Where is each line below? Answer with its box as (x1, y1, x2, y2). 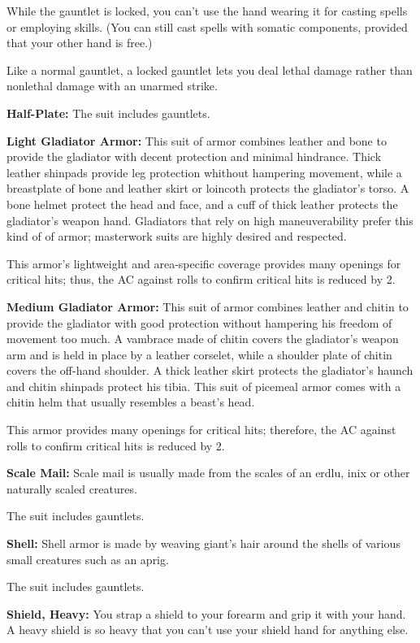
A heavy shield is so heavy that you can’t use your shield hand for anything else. (6, 621, 409, 638)
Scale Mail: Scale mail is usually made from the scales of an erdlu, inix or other (6, 464, 410, 481)
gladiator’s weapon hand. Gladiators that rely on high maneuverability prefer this (6, 211, 414, 228)
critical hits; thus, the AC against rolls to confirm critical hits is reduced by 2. (6, 271, 396, 288)
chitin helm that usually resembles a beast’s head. (6, 393, 255, 411)
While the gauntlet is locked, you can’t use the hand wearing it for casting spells (6, 2, 408, 19)
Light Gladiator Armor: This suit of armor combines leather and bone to (6, 132, 387, 149)
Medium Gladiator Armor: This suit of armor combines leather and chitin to (6, 298, 409, 315)
